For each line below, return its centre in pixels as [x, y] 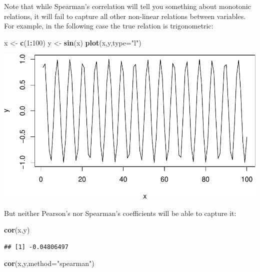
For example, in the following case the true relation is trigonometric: [109, 26]
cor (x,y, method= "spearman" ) [49, 263]
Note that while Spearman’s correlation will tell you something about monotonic [127, 6]
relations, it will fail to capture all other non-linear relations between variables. [125, 16]
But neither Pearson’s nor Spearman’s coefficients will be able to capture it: [120, 213]
